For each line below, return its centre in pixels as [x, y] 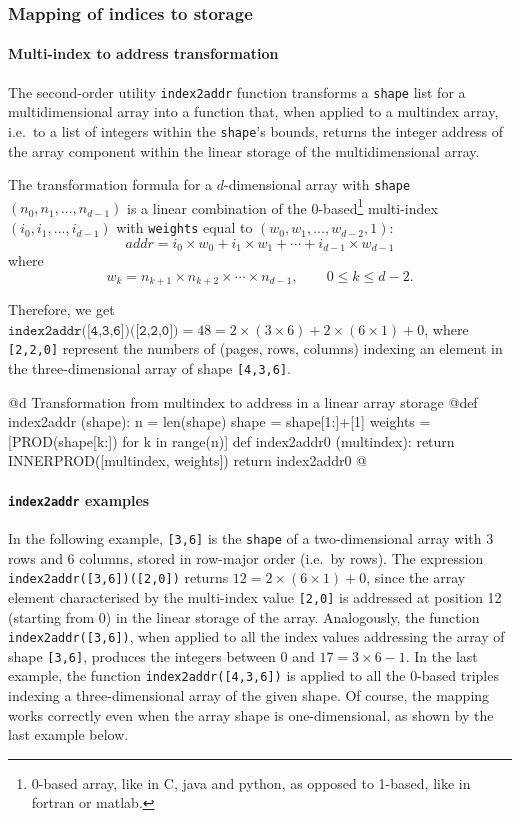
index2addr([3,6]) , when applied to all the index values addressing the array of [256, 636]
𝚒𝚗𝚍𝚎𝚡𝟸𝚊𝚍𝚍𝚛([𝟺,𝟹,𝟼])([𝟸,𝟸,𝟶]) [93, 330]
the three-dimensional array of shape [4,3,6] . [149, 368]
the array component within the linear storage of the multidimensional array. [244, 150]
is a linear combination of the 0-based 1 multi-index [282, 206]
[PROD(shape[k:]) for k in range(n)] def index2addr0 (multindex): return [231, 440]
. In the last [441, 655]
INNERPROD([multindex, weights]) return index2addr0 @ [188, 460]
